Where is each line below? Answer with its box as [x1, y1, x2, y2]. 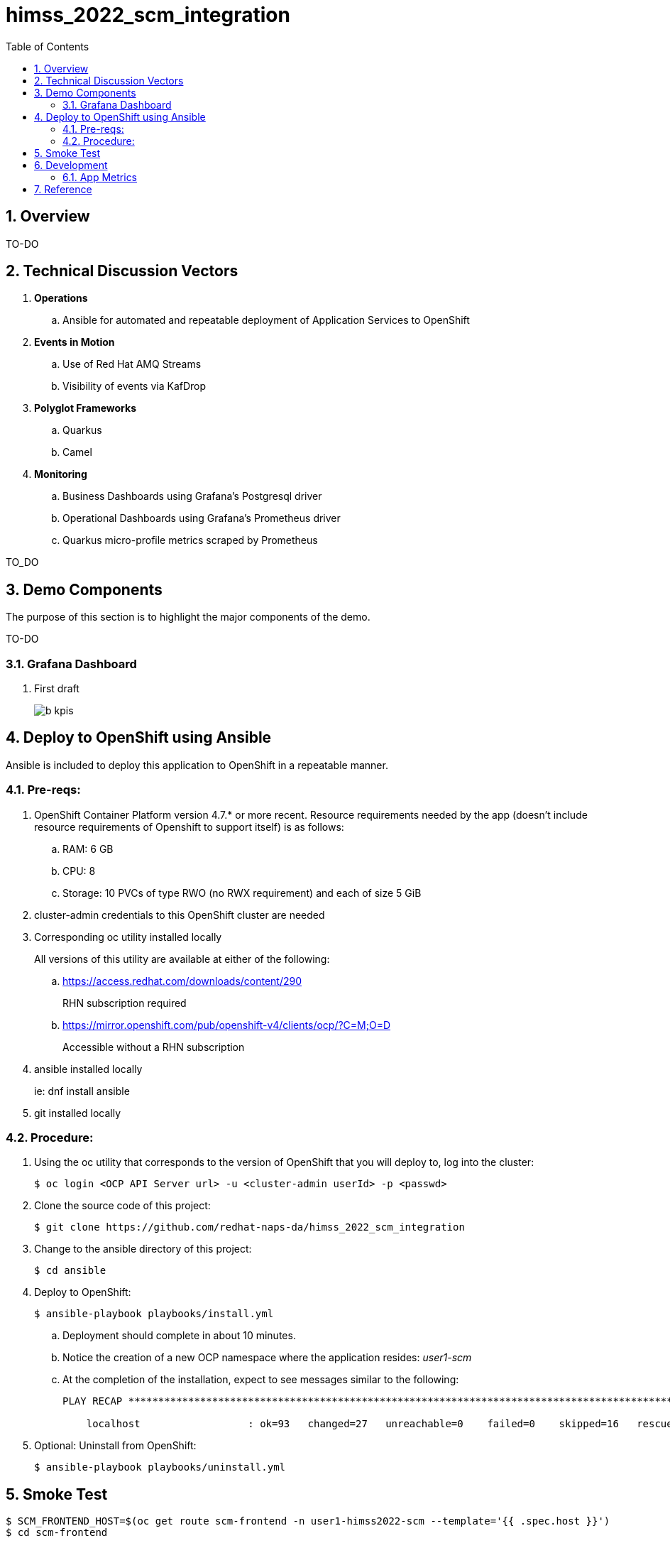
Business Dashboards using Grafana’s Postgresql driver [62, 490, 322, 503]
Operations [34, 292, 88, 305]
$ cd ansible [34, 1265, 106, 1277]
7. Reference [34, 182, 92, 195]
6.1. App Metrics [62, 170, 138, 183]
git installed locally [34, 1106, 121, 1119]
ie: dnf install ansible [34, 1084, 130, 1097]
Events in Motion [34, 336, 115, 349]
